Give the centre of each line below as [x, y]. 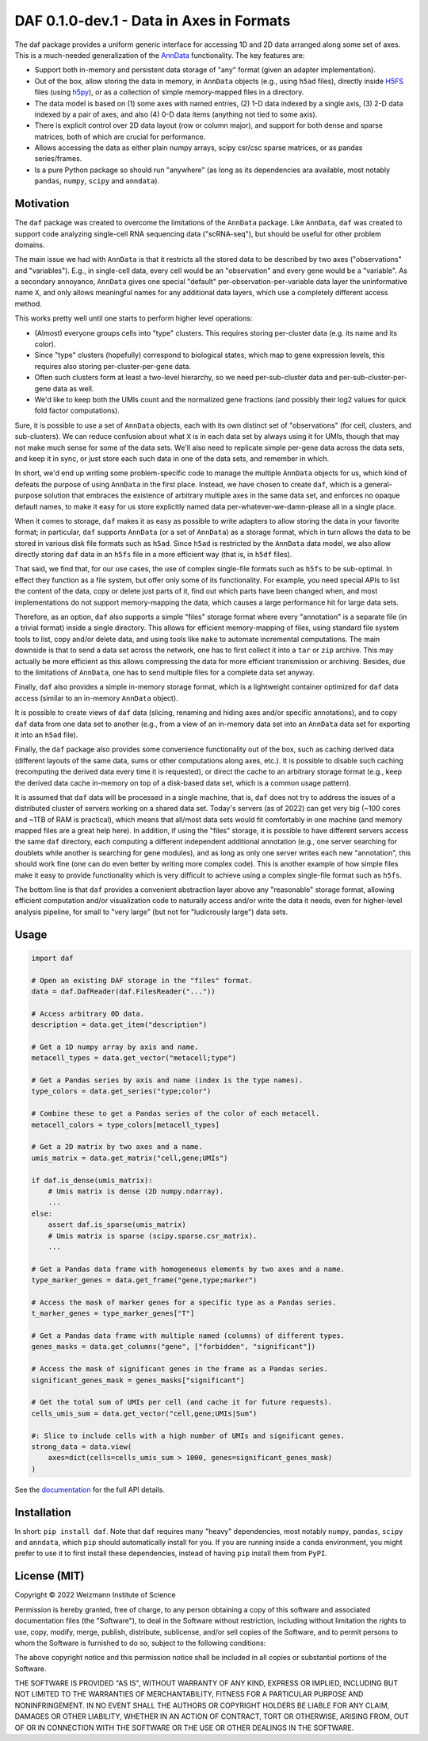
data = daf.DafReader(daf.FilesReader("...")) [123, 991]
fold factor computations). [77, 411]
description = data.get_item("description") [119, 1025]
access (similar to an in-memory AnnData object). [96, 698]
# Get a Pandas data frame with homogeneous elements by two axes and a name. [188, 1269]
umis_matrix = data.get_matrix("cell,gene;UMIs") [130, 1158]
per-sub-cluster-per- [373, 378]
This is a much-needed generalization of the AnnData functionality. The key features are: [160, 55]
